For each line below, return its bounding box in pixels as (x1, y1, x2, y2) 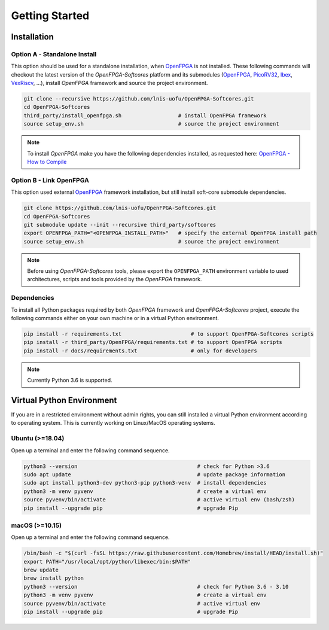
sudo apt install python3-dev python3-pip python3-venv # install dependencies (23, 479, 267, 486)
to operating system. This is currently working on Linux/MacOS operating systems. (11, 419, 215, 427)
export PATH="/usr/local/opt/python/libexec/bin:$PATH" (23, 558, 191, 565)
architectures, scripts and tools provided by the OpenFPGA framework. (27, 276, 202, 283)
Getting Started (11, 9, 90, 22)
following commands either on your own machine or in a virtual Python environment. (11, 315, 220, 321)
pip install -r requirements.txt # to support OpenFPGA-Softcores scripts (23, 330, 314, 337)
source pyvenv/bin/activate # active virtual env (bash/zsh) (23, 497, 296, 503)
